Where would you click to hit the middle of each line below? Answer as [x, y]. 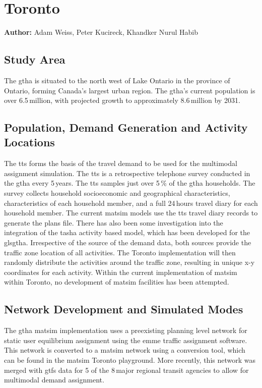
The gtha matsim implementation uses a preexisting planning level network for [126, 330]
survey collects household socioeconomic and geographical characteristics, [117, 193]
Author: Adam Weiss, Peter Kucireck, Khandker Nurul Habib [101, 32]
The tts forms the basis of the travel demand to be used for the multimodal [121, 163]
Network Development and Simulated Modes [124, 309]
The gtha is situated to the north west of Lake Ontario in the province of [117, 80]
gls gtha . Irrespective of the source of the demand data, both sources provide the [128, 242]
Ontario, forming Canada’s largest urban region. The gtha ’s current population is [130, 90]
